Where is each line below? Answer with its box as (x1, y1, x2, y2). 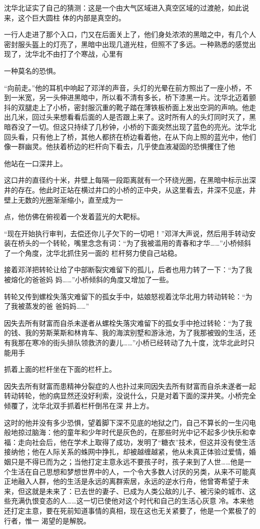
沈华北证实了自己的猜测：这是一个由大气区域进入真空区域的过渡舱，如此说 (4, 3, 249, 13)
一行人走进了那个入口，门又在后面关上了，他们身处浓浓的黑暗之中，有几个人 (4, 29, 256, 40)
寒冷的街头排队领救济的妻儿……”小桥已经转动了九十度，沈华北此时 (31, 337, 248, 348)
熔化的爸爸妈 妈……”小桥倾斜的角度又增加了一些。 (10, 274, 173, 285)
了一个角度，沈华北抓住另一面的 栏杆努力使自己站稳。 (4, 247, 181, 258)
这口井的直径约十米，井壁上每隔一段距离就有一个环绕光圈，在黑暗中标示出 (4, 175, 249, 185)
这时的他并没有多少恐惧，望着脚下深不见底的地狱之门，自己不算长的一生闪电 (4, 417, 256, 427)
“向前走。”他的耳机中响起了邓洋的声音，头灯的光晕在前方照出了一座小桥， (4, 82, 245, 93)
